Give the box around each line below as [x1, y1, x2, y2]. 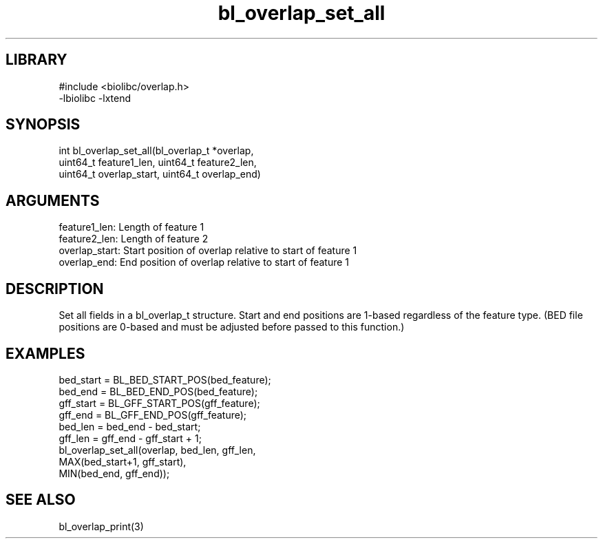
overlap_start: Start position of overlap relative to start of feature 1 [59, 244, 357, 257]
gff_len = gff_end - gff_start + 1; [59, 432, 202, 444]
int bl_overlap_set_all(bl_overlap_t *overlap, [59, 145, 254, 157]
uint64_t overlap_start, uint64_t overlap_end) [59, 168, 261, 180]
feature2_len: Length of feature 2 [59, 233, 209, 245]
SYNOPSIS [6, 116, 81, 134]
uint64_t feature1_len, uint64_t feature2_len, [59, 156, 257, 169]
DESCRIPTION [6, 280, 104, 297]
